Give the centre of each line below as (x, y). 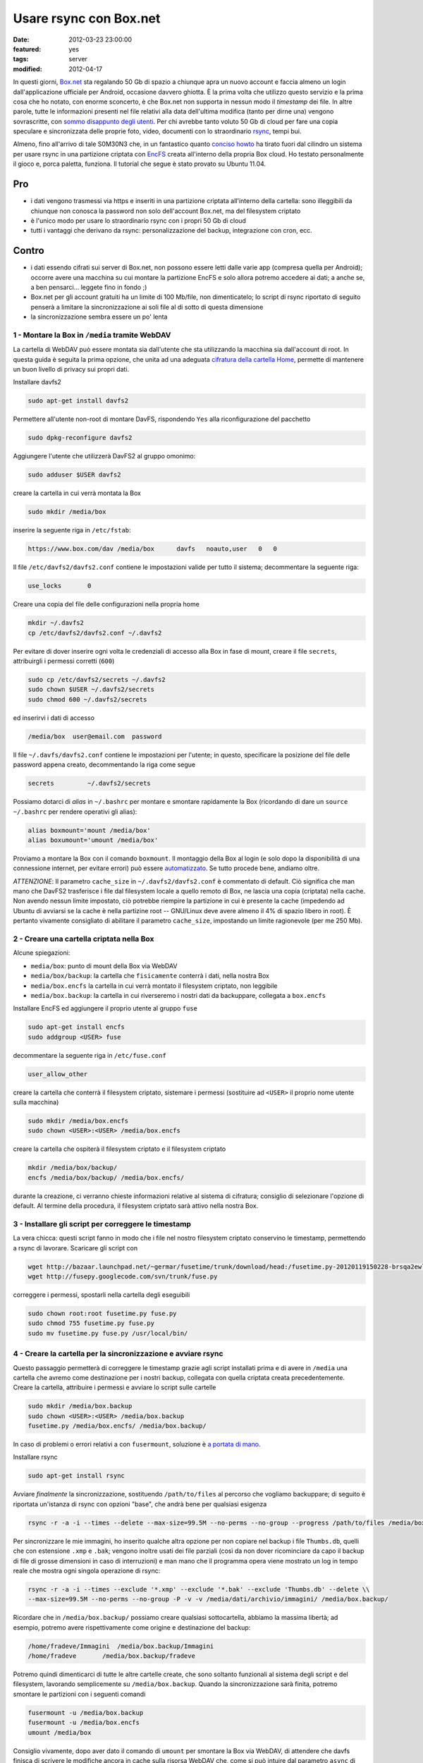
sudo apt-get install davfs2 (78, 401)
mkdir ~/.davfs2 (56, 623)
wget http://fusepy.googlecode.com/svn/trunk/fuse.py (123, 1277)
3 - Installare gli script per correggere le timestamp (102, 1224)
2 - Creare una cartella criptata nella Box (84, 939)
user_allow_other (58, 1074)
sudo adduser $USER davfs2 (74, 475)
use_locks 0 (60, 586)
